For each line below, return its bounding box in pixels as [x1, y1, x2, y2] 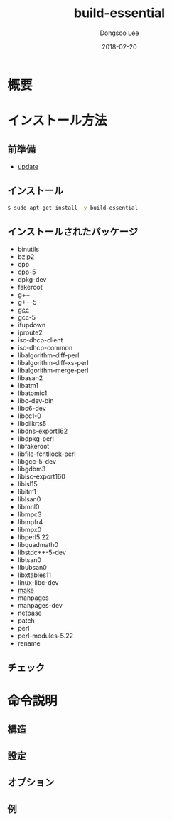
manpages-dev [17, 601, 63, 610]
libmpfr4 [17, 518, 43, 526]
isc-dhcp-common [17, 344, 73, 352]
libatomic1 [17, 389, 48, 397]
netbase [17, 608, 42, 618]
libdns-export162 [17, 427, 68, 436]
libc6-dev [17, 404, 46, 413]
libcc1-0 [17, 412, 41, 420]
